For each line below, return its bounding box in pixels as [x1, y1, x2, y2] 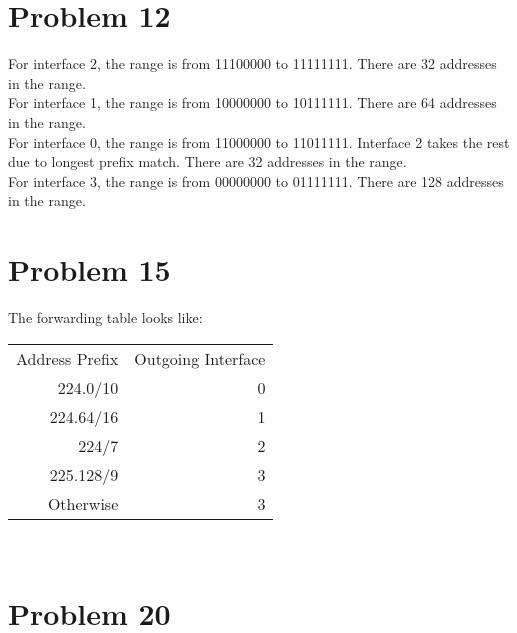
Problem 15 [8, 249, 171, 290]
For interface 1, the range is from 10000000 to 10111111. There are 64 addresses [8, 92, 497, 113]
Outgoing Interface [134, 346, 266, 370]
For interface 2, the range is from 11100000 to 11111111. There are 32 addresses [8, 53, 497, 74]
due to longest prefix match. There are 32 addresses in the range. [8, 151, 407, 172]
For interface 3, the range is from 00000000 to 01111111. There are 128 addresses [8, 170, 504, 191]
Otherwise [47, 491, 119, 515]
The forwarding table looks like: [8, 307, 203, 327]
